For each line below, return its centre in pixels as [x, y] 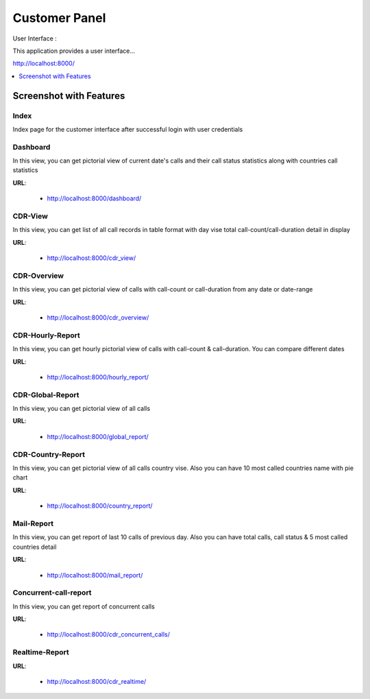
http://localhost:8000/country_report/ [100, 506]
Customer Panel [59, 18]
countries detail [35, 547]
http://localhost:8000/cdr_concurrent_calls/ [109, 635]
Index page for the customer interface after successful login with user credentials [128, 129]
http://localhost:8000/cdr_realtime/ [97, 681]
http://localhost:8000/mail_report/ [95, 575]
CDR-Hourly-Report [46, 335]
